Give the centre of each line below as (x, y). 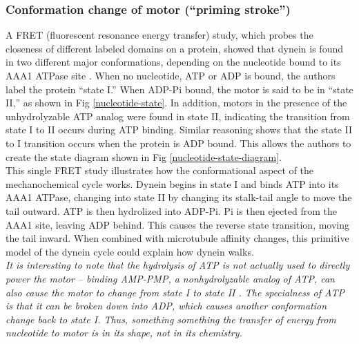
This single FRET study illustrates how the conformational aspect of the (160, 170)
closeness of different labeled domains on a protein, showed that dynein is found (174, 48)
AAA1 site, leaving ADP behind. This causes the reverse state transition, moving (178, 224)
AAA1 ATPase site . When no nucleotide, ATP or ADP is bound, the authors (171, 75)
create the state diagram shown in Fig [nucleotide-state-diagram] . (144, 156)
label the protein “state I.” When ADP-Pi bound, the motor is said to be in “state (179, 89)
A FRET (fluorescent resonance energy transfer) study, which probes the (159, 35)
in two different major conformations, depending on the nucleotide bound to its (173, 62)
